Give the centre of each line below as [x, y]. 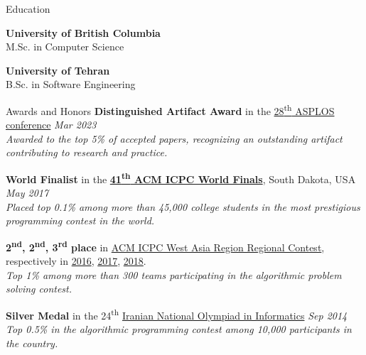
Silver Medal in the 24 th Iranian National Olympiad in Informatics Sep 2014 [177, 314]
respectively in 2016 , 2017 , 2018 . [76, 261]
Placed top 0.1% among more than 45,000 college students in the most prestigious [183, 206]
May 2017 [27, 193]
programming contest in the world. [80, 220]
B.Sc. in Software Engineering [71, 84]
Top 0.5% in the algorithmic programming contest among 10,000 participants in [179, 329]
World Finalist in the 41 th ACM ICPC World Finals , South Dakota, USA [181, 178]
